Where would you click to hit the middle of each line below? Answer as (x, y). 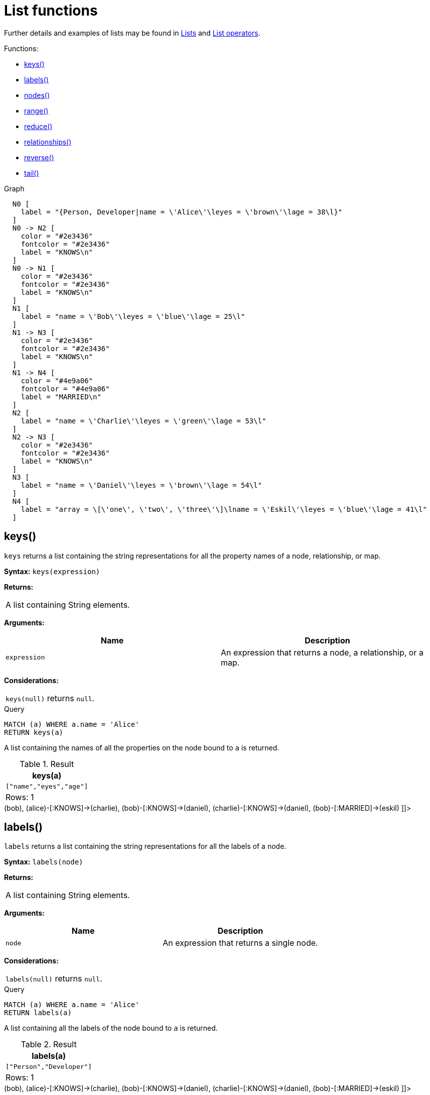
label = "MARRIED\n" (61, 397)
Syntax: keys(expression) (52, 571)
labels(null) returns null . (54, 979)
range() (36, 111)
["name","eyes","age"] (47, 786)
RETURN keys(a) (34, 732)
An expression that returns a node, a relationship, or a (322, 652)
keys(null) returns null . (50, 698)
